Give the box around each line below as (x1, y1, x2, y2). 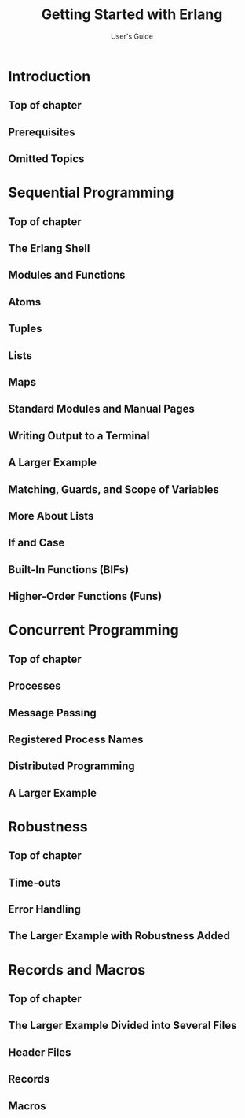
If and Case (8, 536, 65, 550)
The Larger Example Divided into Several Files (8, 1019, 237, 1032)
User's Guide (111, 31, 153, 41)
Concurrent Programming (8, 621, 179, 639)
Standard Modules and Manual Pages (8, 402, 195, 416)
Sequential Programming (8, 183, 174, 202)
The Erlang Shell (8, 242, 90, 255)
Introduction (8, 67, 91, 85)
